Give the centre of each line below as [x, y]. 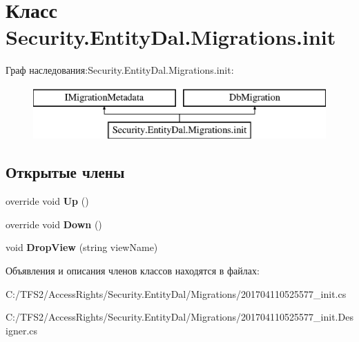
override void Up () [47, 201]
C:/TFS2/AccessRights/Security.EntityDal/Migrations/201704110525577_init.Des [179, 317]
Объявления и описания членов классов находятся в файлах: [133, 271]
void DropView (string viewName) [82, 247]
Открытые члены [65, 172]
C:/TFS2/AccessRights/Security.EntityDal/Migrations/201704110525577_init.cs [176, 293]
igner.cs [22, 330]
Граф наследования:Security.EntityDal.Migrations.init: [120, 70]
